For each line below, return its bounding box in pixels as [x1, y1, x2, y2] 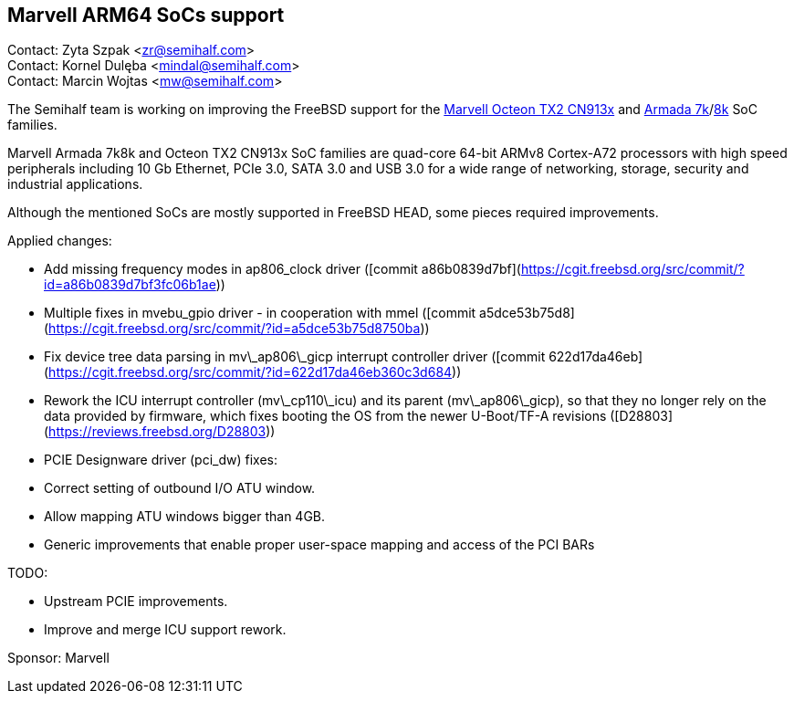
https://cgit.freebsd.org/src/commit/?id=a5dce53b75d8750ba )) [48, 320, 430, 337]
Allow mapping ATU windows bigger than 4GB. [44, 508, 326, 525]
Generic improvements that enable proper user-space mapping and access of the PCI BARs [44, 537, 595, 553]
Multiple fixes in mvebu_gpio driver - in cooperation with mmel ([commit [44, 305, 476, 321]
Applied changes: [7, 233, 112, 249]
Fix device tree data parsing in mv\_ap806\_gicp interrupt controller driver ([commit [44, 349, 546, 365]
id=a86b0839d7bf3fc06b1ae [44, 277, 216, 293]
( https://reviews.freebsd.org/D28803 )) [44, 424, 276, 440]
